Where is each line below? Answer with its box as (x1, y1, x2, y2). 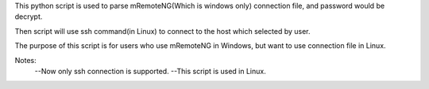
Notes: (14, 55, 37, 65)
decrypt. (14, 12, 43, 21)
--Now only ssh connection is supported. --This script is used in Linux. (34, 66, 266, 76)
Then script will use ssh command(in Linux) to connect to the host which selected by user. (14, 26, 311, 35)
